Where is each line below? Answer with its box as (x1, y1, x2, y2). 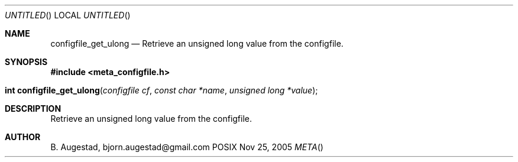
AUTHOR (5, 132, 41, 142)
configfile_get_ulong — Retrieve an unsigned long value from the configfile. (50, 38, 344, 48)
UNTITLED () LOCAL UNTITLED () (5, 10, 131, 20)
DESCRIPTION (5, 103, 61, 114)
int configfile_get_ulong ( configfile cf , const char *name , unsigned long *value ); (5, 85, 318, 95)
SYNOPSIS (5, 57, 48, 67)
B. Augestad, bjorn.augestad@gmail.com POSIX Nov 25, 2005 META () (50, 142, 323, 152)
